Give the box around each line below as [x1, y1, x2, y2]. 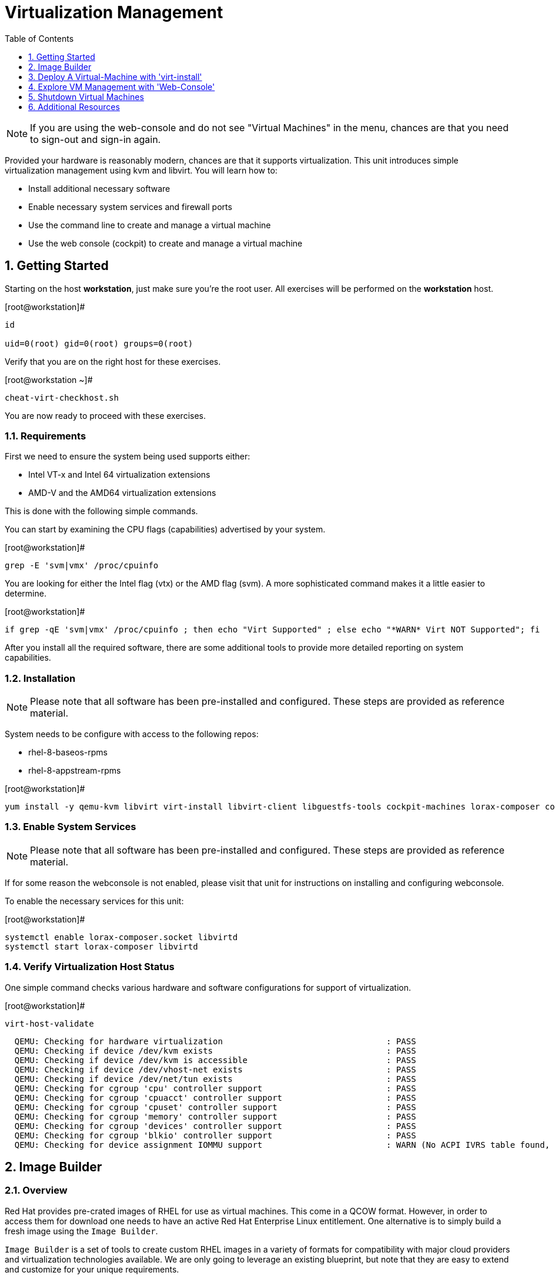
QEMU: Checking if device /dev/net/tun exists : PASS [14, 1074, 416, 1084]
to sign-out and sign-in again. [30, 133, 161, 145]
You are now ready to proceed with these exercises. [5, 410, 206, 421]
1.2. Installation [5, 672, 76, 684]
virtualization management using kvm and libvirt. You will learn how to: [5, 165, 277, 175]
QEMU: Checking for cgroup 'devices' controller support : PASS [14, 1121, 416, 1131]
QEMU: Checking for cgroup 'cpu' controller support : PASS [14, 1083, 416, 1093]
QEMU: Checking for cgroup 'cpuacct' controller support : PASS [14, 1093, 416, 1103]
